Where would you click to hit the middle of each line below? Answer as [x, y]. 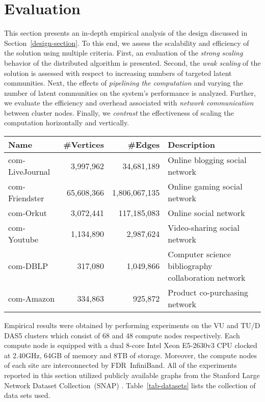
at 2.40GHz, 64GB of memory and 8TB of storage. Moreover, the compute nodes [130, 355]
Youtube [23, 239]
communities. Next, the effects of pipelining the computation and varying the [124, 83]
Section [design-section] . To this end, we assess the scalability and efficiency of [127, 43]
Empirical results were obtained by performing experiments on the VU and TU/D [132, 325]
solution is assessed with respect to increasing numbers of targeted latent [118, 73]
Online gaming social [205, 186]
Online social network [206, 213]
